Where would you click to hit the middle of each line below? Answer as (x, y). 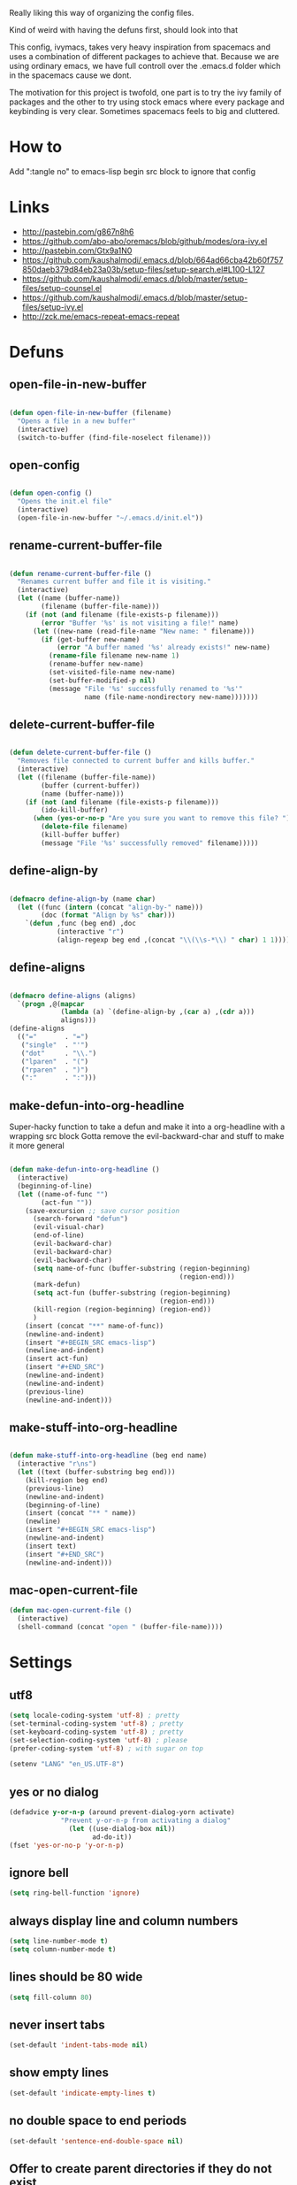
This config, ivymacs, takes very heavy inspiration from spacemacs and (140, 47)
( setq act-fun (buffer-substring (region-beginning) (132, 1293)
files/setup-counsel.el (62, 288)
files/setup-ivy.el (53, 307)
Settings (41, 1662)
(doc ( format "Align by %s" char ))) (108, 915)
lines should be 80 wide (76, 1977)
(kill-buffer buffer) (81, 835)
